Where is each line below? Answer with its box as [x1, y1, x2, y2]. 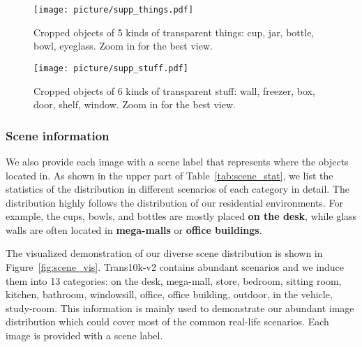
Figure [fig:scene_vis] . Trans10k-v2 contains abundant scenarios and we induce [6, 260, 344, 274]
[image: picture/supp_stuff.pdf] [33, 63, 188, 73]
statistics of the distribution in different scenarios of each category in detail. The [6, 182, 349, 196]
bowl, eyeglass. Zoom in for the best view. [33, 38, 213, 53]
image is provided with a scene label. [6, 328, 163, 343]
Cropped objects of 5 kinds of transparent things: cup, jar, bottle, [33, 24, 315, 39]
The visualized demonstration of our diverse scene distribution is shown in [6, 246, 323, 260]
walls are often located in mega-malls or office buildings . [6, 222, 262, 237]
